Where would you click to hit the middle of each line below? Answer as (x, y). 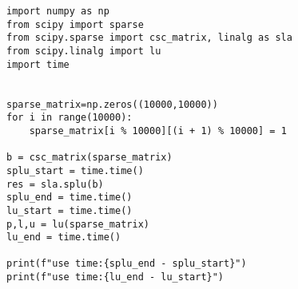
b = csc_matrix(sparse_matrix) (89, 158)
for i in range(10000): (70, 118)
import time (38, 64)
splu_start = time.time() (75, 170)
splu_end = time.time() (70, 198)
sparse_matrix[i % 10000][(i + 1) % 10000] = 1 (158, 131)
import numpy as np (58, 11)
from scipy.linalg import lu (84, 51)
